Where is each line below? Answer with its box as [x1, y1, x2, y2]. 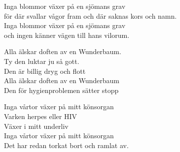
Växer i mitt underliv [4, 121, 69, 131]
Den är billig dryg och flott [4, 65, 86, 76]
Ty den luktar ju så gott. [4, 56, 79, 66]
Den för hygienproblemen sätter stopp [4, 85, 119, 95]
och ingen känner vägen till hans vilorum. [4, 30, 130, 40]
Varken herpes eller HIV [4, 111, 77, 121]
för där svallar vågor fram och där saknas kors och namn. [4, 10, 177, 21]
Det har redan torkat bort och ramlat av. [4, 140, 129, 150]
